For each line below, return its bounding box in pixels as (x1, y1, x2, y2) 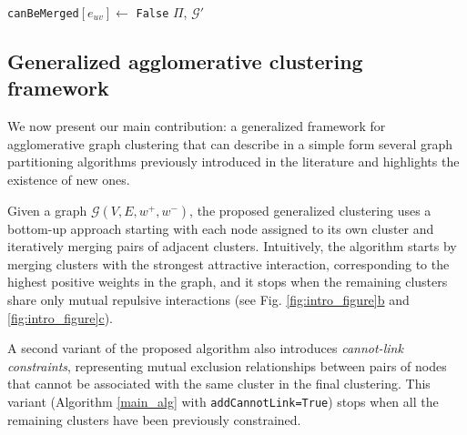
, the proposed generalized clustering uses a (189, 200, 431, 219)
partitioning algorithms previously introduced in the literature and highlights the (7, 152, 460, 171)
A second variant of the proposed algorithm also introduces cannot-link (7, 339, 403, 358)
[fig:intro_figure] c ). (7, 308, 114, 327)
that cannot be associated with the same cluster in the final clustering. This (7, 374, 431, 393)
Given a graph (7, 200, 87, 219)
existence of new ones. (7, 170, 130, 189)
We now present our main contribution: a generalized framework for (7, 116, 386, 136)
